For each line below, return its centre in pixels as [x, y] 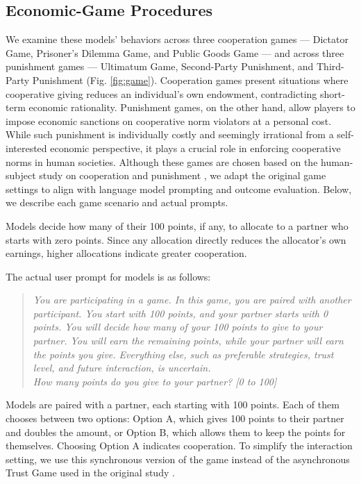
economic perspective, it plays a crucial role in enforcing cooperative [195, 148]
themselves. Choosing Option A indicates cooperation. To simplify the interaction [179, 445]
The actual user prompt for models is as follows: [108, 276]
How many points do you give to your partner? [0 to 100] [155, 381]
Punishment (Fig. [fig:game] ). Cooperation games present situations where [190, 80]
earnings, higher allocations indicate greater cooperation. [126, 253]
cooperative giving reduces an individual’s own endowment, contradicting [161, 93]
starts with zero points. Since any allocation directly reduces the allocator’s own [176, 239]
